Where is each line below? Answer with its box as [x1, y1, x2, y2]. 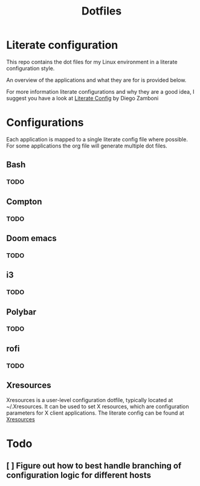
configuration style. [6, 65, 55, 72]
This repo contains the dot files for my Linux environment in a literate [6, 58, 178, 65]
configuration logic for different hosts [6, 470, 151, 481]
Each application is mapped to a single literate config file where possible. [6, 135, 189, 143]
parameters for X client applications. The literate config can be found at [6, 409, 184, 416]
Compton [6, 196, 42, 207]
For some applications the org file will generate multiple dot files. [6, 142, 167, 149]
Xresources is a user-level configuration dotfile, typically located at [6, 396, 173, 403]
